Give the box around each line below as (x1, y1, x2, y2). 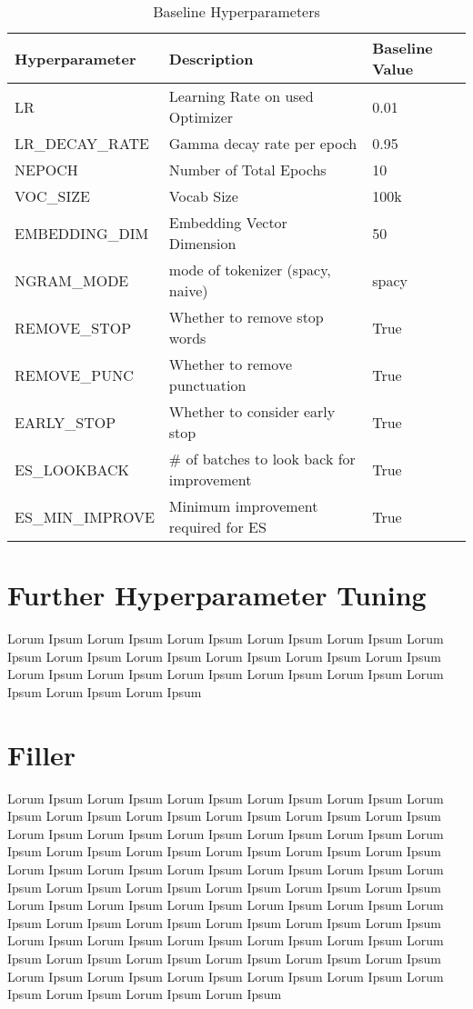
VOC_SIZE (15, 185, 90, 206)
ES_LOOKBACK (15, 458, 130, 480)
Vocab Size (168, 185, 238, 206)
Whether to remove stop (168, 306, 324, 327)
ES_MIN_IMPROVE (15, 505, 155, 527)
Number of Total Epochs (168, 159, 327, 180)
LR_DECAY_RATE (15, 133, 150, 154)
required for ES (168, 516, 267, 537)
